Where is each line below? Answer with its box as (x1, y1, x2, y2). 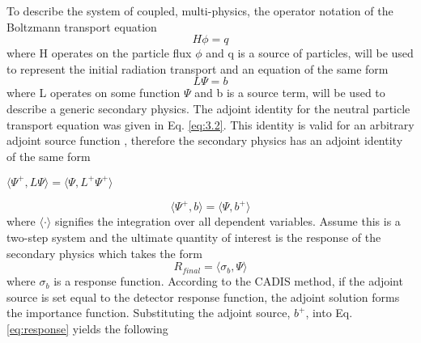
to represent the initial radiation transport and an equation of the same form (6, 60, 389, 77)
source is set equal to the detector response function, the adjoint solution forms (6, 288, 400, 305)
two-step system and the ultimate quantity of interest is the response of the (6, 228, 381, 245)
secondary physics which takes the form (6, 244, 202, 261)
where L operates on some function (6, 84, 181, 101)
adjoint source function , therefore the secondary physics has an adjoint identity (6, 132, 403, 149)
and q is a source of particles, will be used (206, 44, 414, 61)
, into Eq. (305, 304, 353, 321)
